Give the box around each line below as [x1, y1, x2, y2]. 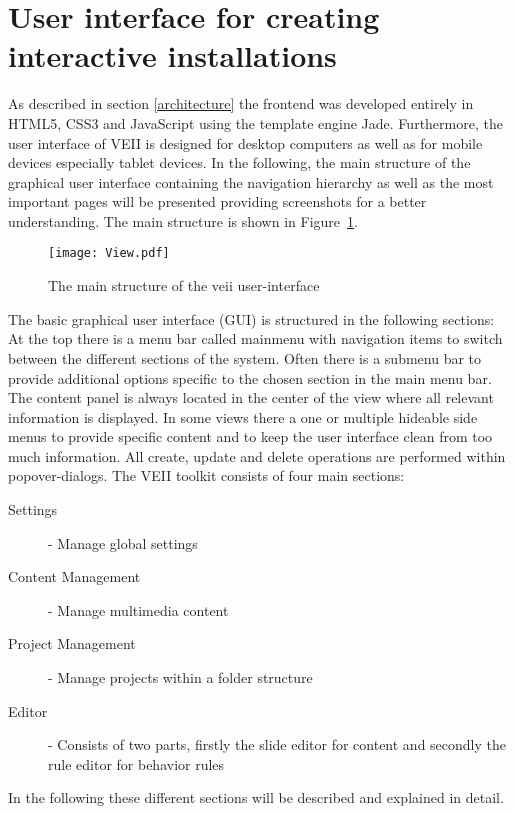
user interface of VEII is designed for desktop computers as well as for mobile [8, 132, 483, 153]
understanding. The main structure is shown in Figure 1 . [8, 210, 358, 231]
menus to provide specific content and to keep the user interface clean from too [8, 426, 493, 447]
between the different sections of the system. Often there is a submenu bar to [8, 347, 482, 368]
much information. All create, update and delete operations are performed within [8, 445, 506, 466]
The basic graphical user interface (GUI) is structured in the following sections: [8, 308, 495, 329]
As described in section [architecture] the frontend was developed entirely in [8, 93, 474, 114]
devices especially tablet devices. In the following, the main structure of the [8, 152, 471, 173]
